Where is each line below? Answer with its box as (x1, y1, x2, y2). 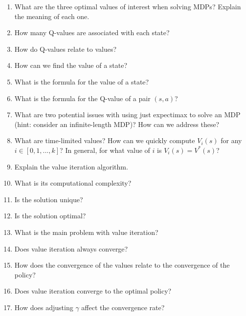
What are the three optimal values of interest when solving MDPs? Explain (14, 1, 241, 11)
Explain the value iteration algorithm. (14, 161, 128, 171)
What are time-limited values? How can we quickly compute (14, 135, 195, 146)
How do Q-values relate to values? (14, 43, 117, 54)
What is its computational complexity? (14, 178, 132, 188)
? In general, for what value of (60, 145, 150, 155)
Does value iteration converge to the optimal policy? (14, 286, 172, 296)
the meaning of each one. (14, 11, 89, 21)
